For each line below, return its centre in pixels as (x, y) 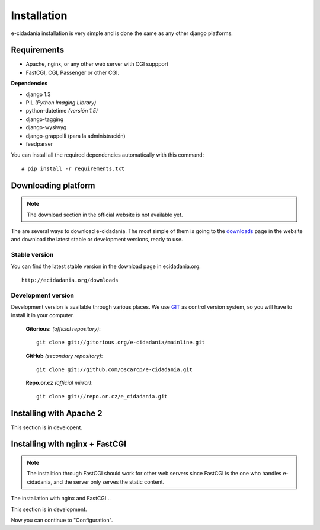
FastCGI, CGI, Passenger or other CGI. (73, 72)
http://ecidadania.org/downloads (70, 280)
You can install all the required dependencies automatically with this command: (108, 155)
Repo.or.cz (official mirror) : (59, 383)
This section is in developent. (47, 427)
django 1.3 (39, 94)
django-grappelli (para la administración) (76, 136)
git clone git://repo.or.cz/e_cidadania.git (102, 396)
